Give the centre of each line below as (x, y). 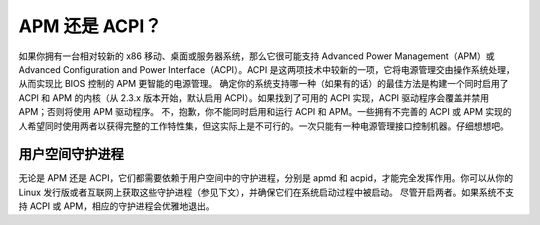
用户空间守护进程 (71, 154)
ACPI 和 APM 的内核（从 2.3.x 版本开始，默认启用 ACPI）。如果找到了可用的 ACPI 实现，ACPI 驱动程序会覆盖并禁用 (254, 97)
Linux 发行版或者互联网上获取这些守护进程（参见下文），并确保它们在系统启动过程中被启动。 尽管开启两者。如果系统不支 (266, 192)
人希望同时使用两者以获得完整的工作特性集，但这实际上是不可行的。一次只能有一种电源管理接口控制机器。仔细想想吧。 (263, 126)
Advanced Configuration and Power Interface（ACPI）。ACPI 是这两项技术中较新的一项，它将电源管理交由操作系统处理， (266, 69)
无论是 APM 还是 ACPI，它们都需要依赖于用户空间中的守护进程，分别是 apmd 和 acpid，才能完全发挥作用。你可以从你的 (266, 178)
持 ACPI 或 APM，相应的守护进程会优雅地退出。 (116, 206)
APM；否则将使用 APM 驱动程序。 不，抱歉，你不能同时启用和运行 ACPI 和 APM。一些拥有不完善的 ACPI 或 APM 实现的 (265, 112)
